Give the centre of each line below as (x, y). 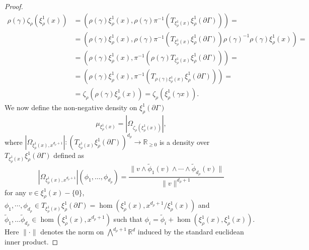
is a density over (184, 142)
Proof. (14, 6)
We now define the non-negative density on (71, 107)
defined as (69, 155)
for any (16, 192)
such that (128, 219)
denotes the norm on (72, 232)
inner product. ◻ (31, 241)
